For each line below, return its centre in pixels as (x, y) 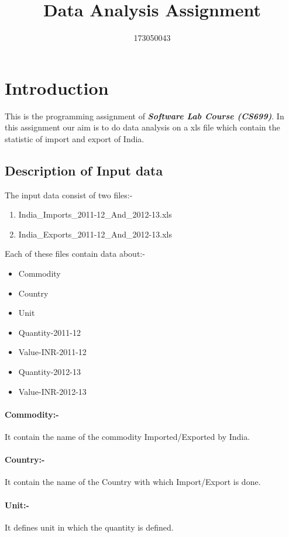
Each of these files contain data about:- (75, 254)
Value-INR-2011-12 (52, 352)
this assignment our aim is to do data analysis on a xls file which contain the (142, 127)
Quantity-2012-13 (49, 371)
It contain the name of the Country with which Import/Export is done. (133, 482)
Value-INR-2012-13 (52, 391)
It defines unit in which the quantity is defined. (89, 527)
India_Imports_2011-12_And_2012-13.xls (95, 214)
